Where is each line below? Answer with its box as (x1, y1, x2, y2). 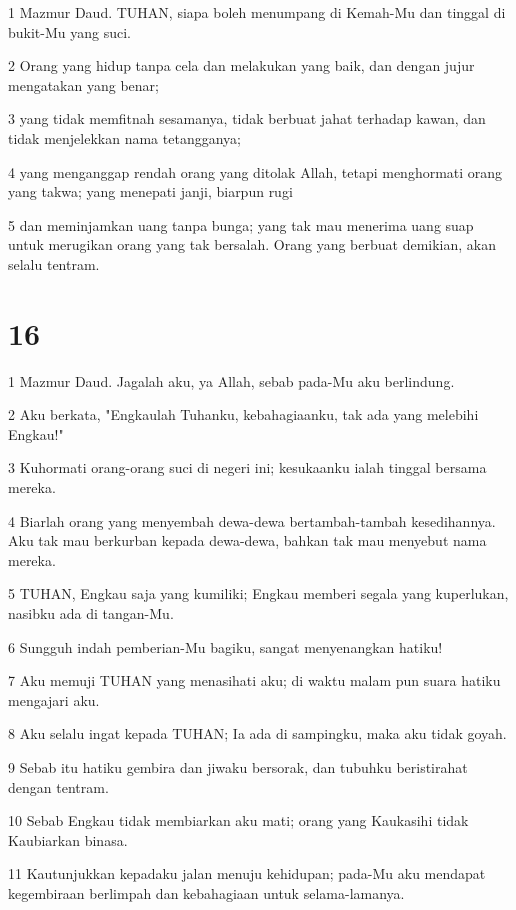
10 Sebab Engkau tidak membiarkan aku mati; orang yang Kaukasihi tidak (8, 810, 469, 831)
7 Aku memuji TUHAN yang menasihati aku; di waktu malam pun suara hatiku (8, 670, 501, 691)
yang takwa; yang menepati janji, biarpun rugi (8, 181, 293, 202)
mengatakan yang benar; (8, 74, 159, 95)
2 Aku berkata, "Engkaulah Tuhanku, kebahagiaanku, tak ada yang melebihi (8, 404, 479, 425)
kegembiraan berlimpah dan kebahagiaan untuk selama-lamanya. (8, 882, 405, 903)
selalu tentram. (8, 253, 100, 274)
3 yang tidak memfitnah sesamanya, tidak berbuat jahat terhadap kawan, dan (8, 108, 486, 129)
